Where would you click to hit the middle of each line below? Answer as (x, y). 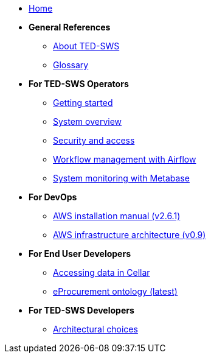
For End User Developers (80, 254)
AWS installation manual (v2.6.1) (117, 216)
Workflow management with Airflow (125, 159)
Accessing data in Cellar (102, 272)
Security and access (94, 140)
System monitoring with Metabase (121, 178)
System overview (88, 121)
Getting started (83, 103)
